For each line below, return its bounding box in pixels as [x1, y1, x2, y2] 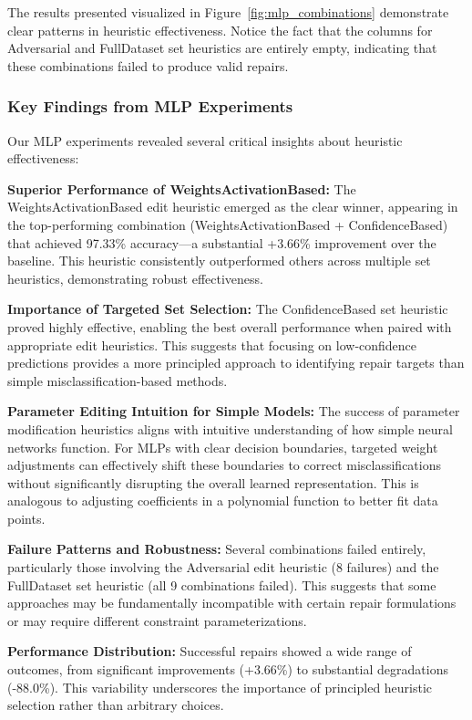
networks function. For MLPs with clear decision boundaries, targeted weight [7, 437, 438, 456]
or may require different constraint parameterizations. [7, 610, 307, 630]
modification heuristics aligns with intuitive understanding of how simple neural [7, 419, 454, 438]
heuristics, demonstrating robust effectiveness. [7, 268, 263, 287]
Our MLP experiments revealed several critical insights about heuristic [7, 130, 403, 150]
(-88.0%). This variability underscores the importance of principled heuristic [7, 677, 433, 696]
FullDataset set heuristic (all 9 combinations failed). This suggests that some [7, 575, 436, 594]
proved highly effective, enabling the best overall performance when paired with [7, 317, 452, 336]
